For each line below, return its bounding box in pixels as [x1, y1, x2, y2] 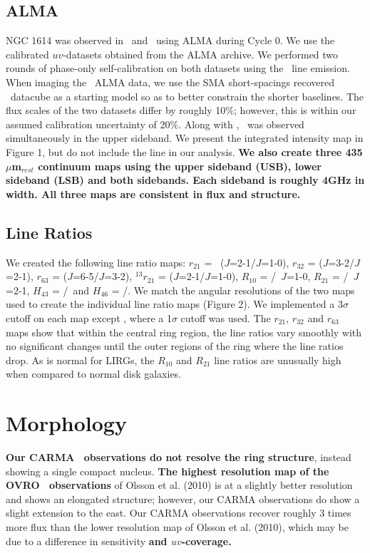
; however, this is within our [234, 103, 356, 118]
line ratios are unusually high [214, 352, 341, 367]
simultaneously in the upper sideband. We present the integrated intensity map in [6, 130, 364, 145]
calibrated [6, 46, 49, 61]
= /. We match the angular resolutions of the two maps [111, 282, 355, 297]
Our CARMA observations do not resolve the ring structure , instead [6, 450, 351, 464]
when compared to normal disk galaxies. [6, 366, 182, 381]
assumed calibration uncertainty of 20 [6, 116, 170, 131]
